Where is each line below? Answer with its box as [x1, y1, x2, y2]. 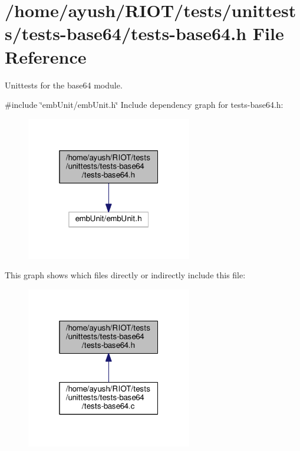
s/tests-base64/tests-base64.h [5, 21, 247, 45]
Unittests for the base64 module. [5, 78, 123, 91]
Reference [5, 44, 87, 68]
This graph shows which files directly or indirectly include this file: [5, 269, 246, 281]
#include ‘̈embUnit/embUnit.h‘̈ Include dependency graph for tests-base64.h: [5, 98, 283, 111]
